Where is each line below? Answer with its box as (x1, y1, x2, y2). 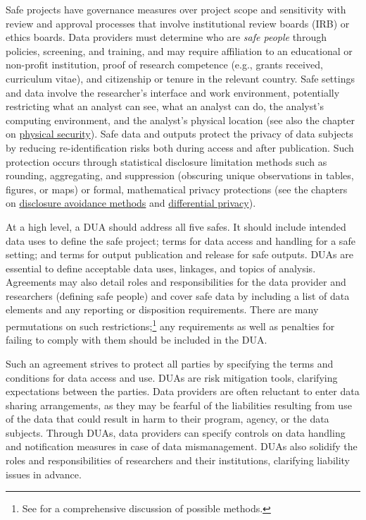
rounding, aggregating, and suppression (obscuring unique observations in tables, (6, 168, 354, 183)
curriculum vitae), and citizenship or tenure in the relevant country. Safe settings (6, 71, 355, 85)
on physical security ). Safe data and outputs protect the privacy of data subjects (6, 126, 353, 141)
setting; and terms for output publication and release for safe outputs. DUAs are (6, 247, 353, 262)
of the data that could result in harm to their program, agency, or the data (6, 411, 329, 426)
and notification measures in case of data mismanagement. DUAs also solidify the (6, 439, 358, 454)
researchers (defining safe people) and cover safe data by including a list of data (6, 288, 350, 303)
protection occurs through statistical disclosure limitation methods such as (6, 154, 327, 169)
